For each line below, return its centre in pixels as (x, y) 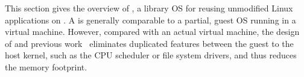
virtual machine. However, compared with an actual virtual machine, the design (152, 32)
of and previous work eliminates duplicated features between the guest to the (149, 43)
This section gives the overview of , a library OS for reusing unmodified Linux (149, 8)
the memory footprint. (46, 66)
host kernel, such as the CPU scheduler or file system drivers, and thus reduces (151, 55)
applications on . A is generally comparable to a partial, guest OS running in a (150, 20)
